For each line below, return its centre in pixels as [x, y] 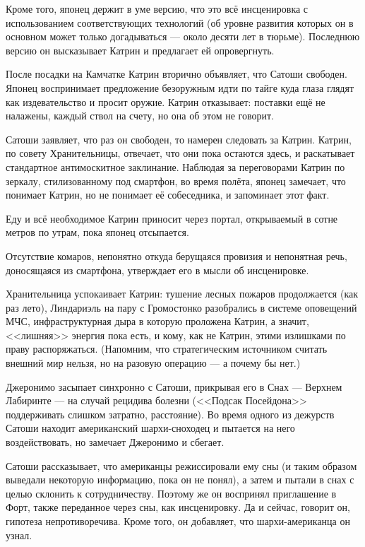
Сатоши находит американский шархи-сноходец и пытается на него [150, 428]
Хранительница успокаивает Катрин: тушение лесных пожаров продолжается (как [182, 294]
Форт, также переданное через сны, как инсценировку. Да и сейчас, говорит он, [178, 507]
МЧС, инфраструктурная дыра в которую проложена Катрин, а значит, [157, 321]
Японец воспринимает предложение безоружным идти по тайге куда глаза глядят [180, 87]
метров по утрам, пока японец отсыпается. [97, 232]
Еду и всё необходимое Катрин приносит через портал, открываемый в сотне [172, 218]
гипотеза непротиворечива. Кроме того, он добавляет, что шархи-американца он [178, 521]
